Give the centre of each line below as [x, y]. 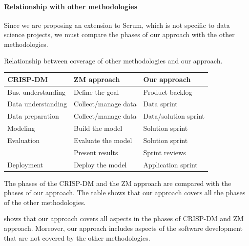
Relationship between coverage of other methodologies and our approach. [113, 60]
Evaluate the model [103, 140]
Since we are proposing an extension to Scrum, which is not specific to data [117, 25]
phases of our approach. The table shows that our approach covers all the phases [125, 193]
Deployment [25, 164]
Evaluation [23, 140]
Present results [96, 152]
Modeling [21, 128]
